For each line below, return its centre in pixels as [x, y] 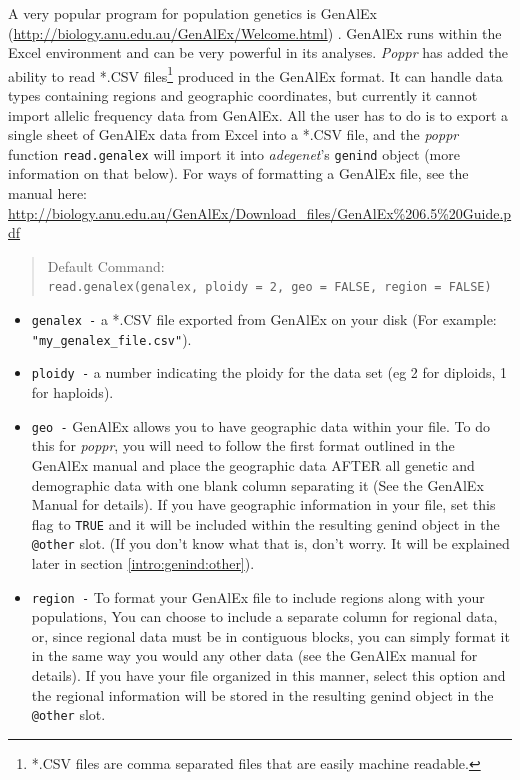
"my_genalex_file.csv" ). [111, 338]
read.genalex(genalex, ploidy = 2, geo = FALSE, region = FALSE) [269, 287]
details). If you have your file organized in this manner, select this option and [268, 675]
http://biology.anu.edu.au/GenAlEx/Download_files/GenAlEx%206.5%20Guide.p [260, 212]
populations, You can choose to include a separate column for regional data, [264, 616]
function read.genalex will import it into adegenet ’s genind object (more [234, 153]
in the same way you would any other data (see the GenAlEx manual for [254, 655]
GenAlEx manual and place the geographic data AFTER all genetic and [253, 464]
